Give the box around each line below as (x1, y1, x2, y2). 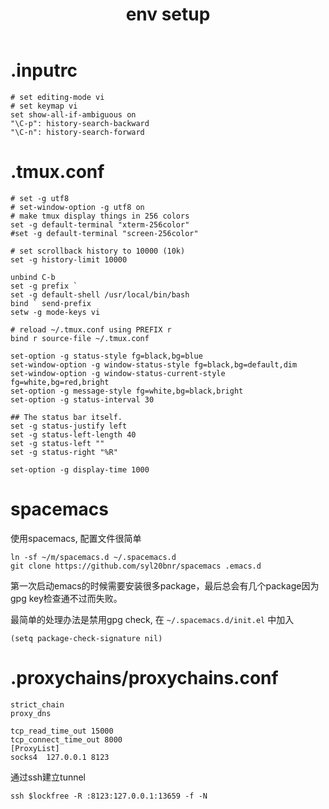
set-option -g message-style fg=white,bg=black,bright (10, 386, 244, 396)
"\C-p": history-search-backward (10, 118, 150, 128)
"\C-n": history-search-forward (10, 127, 145, 137)
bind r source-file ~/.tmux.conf (10, 333, 150, 343)
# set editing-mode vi (10, 92, 105, 102)
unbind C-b (10, 272, 56, 282)
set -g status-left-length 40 (10, 429, 137, 440)
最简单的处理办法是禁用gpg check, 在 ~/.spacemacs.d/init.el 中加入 (10, 613, 295, 625)
